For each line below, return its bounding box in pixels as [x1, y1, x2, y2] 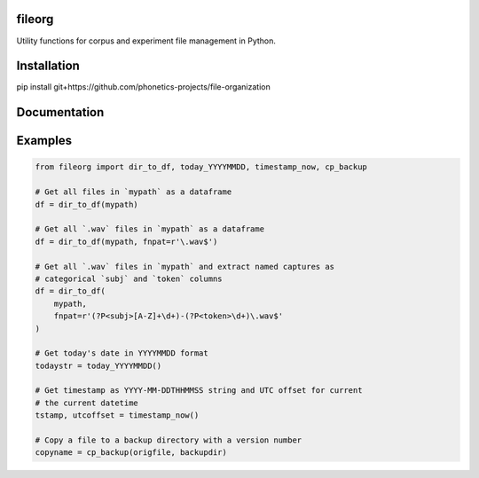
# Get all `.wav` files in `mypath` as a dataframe [35, 224, 265, 234]
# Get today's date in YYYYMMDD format [35, 349, 208, 358]
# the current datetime [35, 397, 139, 408]
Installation [16, 59, 80, 74]
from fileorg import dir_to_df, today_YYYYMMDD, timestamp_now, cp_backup [35, 162, 368, 172]
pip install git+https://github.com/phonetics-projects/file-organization [16, 82, 271, 92]
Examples [16, 133, 73, 148]
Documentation [16, 105, 105, 120]
